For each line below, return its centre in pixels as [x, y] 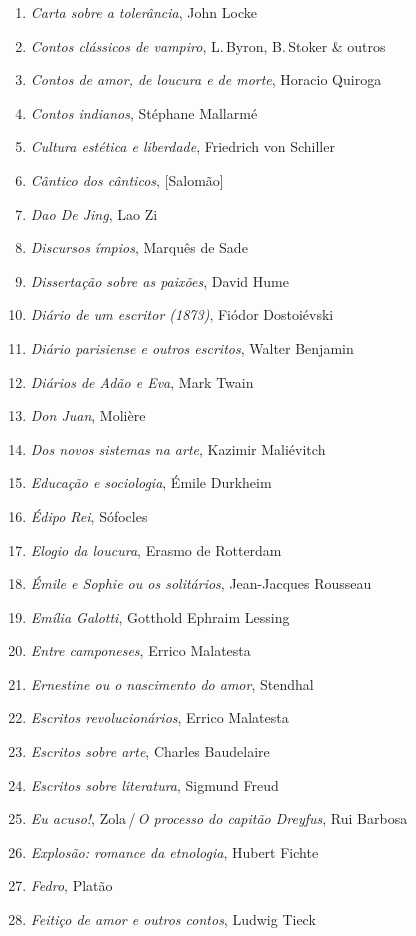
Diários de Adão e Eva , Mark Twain [142, 381]
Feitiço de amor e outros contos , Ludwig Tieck [173, 919]
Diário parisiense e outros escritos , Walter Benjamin [192, 347]
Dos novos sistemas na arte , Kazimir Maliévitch [178, 448]
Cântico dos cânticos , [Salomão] [127, 179]
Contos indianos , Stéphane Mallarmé [144, 112]
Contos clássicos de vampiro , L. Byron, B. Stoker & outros [208, 45]
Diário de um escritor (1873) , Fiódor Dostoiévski [182, 314]
